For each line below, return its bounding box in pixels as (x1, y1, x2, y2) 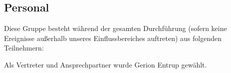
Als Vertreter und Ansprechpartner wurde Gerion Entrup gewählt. (4, 59, 207, 69)
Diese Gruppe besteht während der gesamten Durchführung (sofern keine (4, 23, 227, 33)
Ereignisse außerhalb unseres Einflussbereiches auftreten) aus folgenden (4, 32, 222, 43)
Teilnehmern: (4, 42, 44, 53)
